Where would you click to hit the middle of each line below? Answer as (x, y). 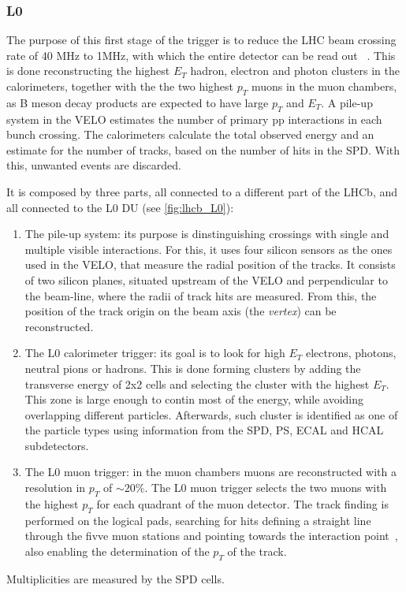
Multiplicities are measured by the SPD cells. (115, 578)
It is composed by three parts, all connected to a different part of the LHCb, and (202, 191)
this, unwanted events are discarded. (94, 165)
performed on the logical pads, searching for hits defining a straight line (198, 520)
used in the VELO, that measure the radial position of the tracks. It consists (210, 264)
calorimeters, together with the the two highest (120, 86)
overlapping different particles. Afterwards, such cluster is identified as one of (211, 414)
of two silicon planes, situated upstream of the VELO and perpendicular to (206, 279)
